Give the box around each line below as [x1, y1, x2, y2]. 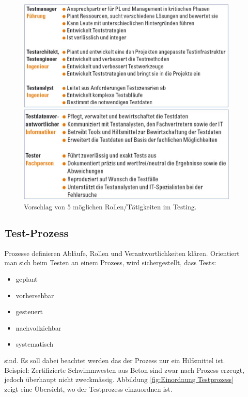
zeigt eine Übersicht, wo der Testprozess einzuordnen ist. [4, 383, 172, 394]
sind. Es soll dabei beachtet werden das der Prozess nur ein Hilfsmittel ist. [4, 355, 225, 365]
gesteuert [15, 306, 43, 317]
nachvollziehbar [15, 322, 62, 333]
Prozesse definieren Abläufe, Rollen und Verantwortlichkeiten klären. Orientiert [4, 248, 240, 258]
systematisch [15, 339, 54, 349]
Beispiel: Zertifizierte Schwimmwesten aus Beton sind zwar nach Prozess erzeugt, [4, 365, 245, 375]
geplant [15, 274, 38, 284]
